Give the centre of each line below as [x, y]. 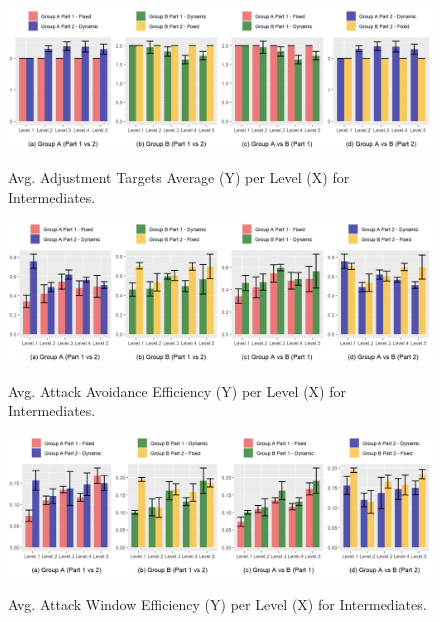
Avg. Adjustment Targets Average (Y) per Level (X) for [179, 177]
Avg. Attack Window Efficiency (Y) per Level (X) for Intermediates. [217, 603]
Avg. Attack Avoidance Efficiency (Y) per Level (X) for [177, 390]
